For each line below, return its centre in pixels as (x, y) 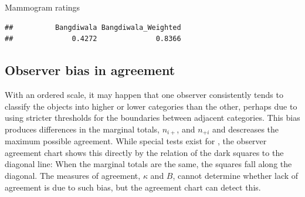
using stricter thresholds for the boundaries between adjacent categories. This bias (152, 118)
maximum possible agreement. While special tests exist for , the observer (136, 141)
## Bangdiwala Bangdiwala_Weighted (93, 27)
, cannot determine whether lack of (235, 175)
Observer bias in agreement (90, 70)
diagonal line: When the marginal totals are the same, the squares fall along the (148, 164)
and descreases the (245, 129)
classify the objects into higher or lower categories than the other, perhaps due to (151, 106)
